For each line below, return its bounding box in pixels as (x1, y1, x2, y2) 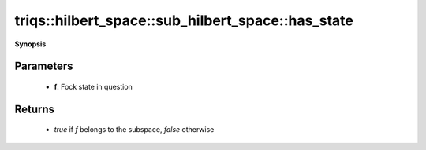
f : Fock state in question (54, 82, 133, 91)
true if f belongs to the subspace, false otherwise (54, 125, 215, 134)
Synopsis (14, 39, 47, 49)
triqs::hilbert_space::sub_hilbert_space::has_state (14, 12, 354, 29)
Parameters (14, 60, 73, 73)
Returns (14, 102, 55, 115)
